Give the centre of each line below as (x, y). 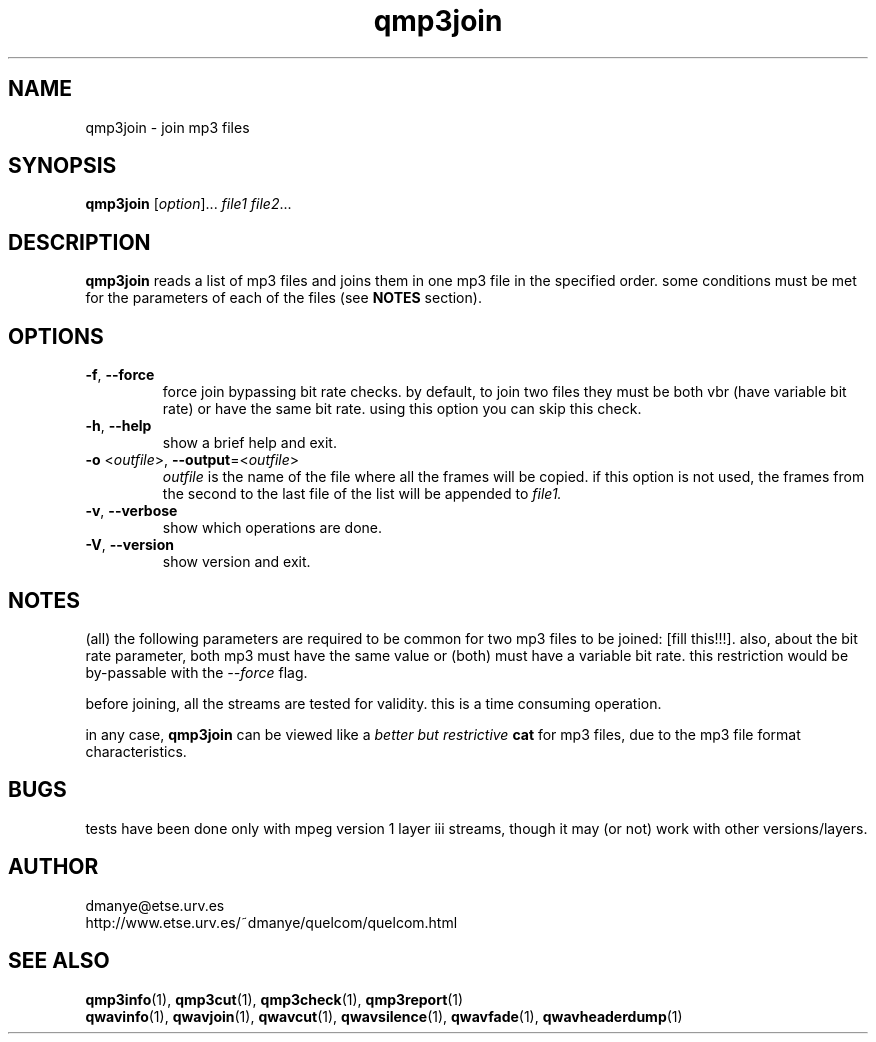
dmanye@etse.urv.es (155, 905)
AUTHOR (53, 867)
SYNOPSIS (62, 166)
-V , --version (129, 545)
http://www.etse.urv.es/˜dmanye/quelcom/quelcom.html (271, 922)
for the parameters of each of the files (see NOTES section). (283, 298)
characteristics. (136, 751)
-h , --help (118, 426)
